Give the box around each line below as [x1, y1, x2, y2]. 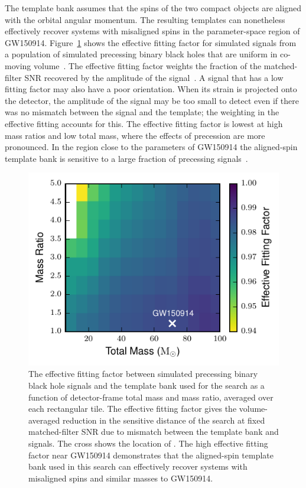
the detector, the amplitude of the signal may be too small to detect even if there [5, 94, 299, 106]
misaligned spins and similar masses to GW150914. [28, 471, 213, 484]
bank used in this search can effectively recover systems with [28, 460, 248, 473]
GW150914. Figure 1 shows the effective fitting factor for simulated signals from [5, 36, 297, 48]
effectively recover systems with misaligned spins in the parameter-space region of [5, 25, 300, 37]
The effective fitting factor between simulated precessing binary [28, 367, 258, 380]
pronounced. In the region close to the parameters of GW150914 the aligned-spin [5, 141, 298, 153]
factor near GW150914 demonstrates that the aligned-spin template [28, 448, 274, 461]
